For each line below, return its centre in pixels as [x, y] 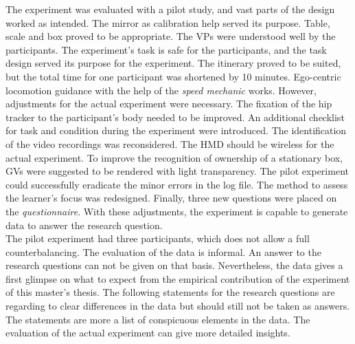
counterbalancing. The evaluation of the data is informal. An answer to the [163, 251]
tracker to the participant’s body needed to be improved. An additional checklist [175, 117]
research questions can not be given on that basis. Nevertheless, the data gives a [174, 265]
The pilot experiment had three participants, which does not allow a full [158, 238]
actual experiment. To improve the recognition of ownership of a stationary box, [174, 157]
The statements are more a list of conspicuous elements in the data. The [158, 319]
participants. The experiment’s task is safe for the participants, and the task [166, 49]
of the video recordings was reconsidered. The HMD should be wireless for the [170, 143]
